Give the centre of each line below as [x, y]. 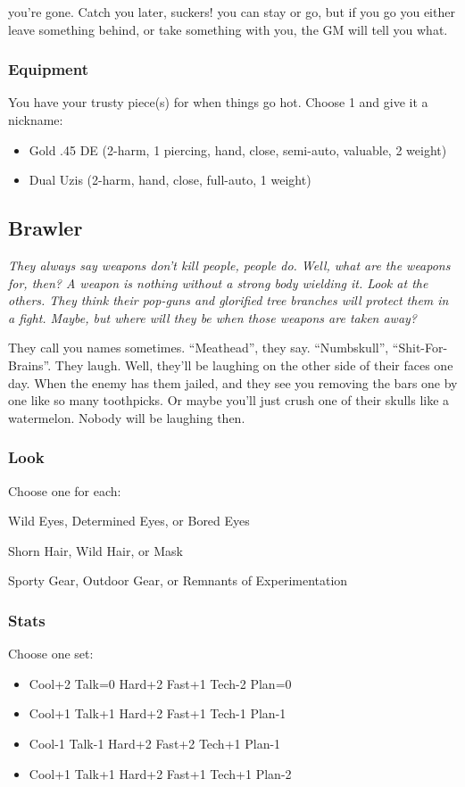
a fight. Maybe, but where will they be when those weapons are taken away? [213, 317]
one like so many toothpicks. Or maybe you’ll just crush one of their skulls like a [229, 400]
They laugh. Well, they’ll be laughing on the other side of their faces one [254, 365]
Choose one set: [51, 654]
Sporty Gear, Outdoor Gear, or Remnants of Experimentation [178, 580]
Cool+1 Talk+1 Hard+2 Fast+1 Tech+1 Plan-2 [160, 773]
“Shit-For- [420, 348]
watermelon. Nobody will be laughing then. [127, 417]
